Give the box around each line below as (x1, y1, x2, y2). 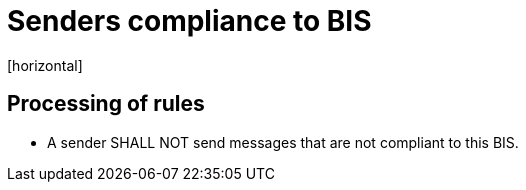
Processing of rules (7, 91, 205, 117)
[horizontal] (7, 56, 83, 74)
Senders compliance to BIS (7, 4, 372, 38)
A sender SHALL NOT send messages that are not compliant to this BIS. (47, 133, 519, 151)
